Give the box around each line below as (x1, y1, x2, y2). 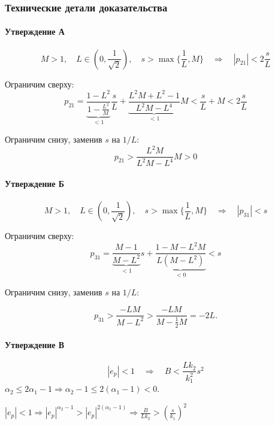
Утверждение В (5, 339, 65, 351)
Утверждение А (5, 25, 65, 38)
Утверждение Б (5, 177, 65, 190)
